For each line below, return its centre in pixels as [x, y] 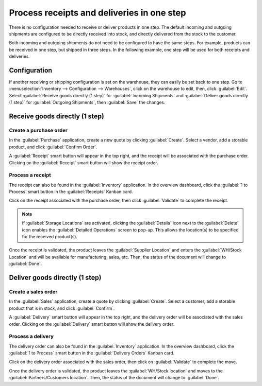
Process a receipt [30, 175]
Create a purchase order [38, 130]
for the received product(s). [50, 237]
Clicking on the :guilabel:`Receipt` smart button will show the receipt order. [83, 162]
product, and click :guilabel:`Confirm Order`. [53, 147]
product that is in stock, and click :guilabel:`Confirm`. [62, 308]
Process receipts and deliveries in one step [98, 13]
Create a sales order [33, 292]
